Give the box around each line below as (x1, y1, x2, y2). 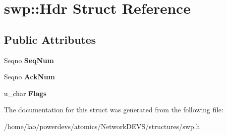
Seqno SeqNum (4, 55, 54, 65)
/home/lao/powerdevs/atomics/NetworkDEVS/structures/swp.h (4, 121, 200, 131)
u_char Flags (4, 88, 47, 98)
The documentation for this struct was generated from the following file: (4, 104, 224, 115)
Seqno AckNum (4, 71, 55, 82)
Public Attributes (4, 32, 96, 47)
